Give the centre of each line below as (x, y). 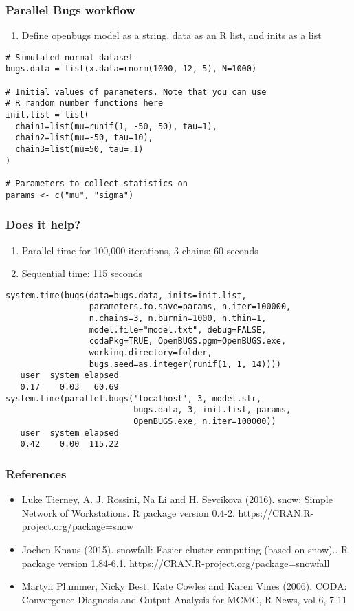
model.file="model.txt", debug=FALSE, (178, 330)
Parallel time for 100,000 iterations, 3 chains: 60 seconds (140, 250)
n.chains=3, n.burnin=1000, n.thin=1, (178, 319)
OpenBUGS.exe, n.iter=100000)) (205, 421)
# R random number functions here (85, 103)
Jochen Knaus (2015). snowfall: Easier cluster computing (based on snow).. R (185, 549)
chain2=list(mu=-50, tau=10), (84, 138)
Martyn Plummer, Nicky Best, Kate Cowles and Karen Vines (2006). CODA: (184, 586)
